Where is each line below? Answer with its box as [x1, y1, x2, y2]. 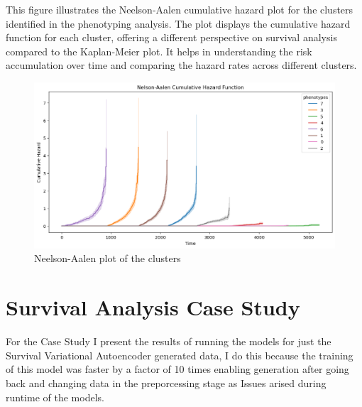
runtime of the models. [6, 389, 104, 404]
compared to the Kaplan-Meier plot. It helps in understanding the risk [6, 43, 312, 58]
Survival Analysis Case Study [6, 293, 300, 322]
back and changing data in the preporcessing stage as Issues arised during [6, 375, 327, 390]
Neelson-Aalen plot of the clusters [34, 251, 181, 266]
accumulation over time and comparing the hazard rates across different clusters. [6, 58, 357, 72]
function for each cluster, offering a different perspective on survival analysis [6, 30, 337, 45]
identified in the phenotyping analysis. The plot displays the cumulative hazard [6, 16, 351, 31]
